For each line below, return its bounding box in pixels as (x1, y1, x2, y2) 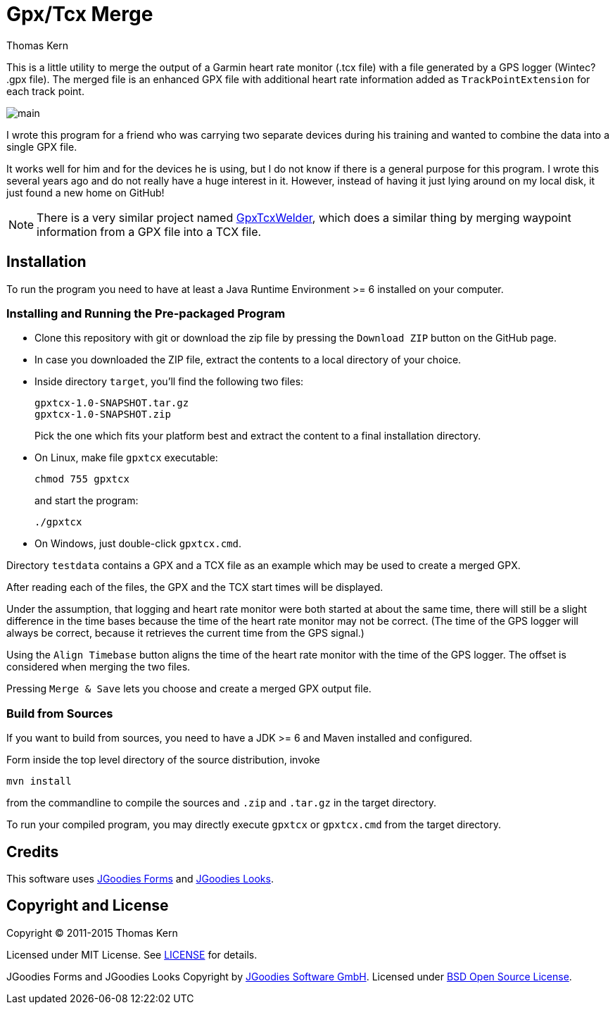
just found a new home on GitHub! (6, 186, 165, 199)
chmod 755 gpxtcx (34, 473, 129, 485)
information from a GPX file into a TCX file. (37, 224, 262, 239)
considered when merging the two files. (6, 661, 191, 673)
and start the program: (34, 494, 139, 507)
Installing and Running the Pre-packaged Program (6, 306, 286, 320)
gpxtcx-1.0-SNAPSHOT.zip (34, 409, 171, 420)
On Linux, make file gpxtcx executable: (34, 451, 218, 464)
